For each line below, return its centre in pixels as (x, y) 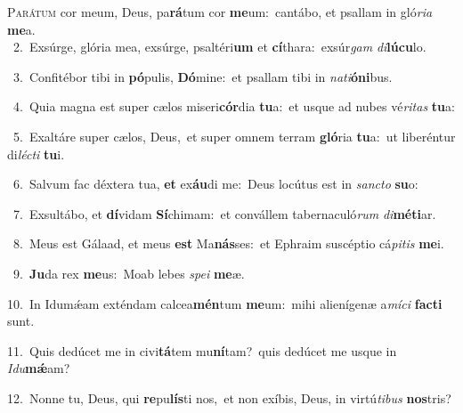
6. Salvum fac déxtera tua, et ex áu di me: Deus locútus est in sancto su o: (215, 184)
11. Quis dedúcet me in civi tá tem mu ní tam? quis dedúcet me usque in (202, 350)
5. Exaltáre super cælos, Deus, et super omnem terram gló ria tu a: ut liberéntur (234, 136)
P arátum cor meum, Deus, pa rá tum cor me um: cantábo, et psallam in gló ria (220, 12)
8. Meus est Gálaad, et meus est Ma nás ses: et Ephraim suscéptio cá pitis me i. (228, 243)
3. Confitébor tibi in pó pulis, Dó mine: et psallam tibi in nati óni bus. (203, 76)
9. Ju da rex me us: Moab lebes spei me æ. (129, 273)
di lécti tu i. (36, 154)
